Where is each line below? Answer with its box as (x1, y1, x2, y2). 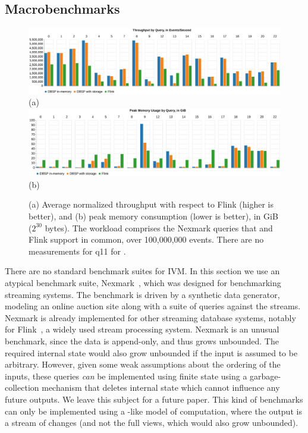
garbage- (250, 369, 281, 382)
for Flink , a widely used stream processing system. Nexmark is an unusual (5, 323, 279, 335)
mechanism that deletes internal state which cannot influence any (42, 381, 280, 394)
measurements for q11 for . (29, 244, 126, 257)
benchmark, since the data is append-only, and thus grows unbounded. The (5, 334, 279, 347)
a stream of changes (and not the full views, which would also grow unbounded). (5, 416, 298, 429)
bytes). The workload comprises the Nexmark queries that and (45, 221, 273, 234)
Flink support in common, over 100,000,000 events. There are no (29, 233, 264, 246)
